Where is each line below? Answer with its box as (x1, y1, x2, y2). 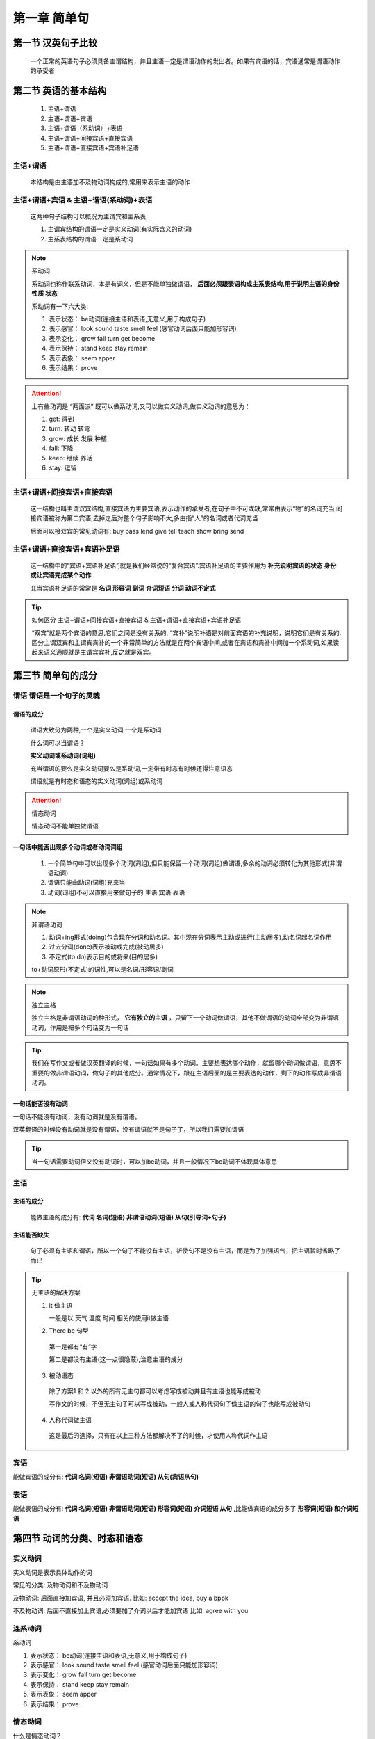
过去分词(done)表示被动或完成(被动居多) (49, 943, 164, 951)
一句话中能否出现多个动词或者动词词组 (12, 843, 123, 851)
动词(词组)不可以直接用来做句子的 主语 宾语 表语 (47, 888, 185, 897)
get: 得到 (49, 415, 74, 424)
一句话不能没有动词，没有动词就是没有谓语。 (12, 1112, 141, 1121)
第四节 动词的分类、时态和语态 (12, 1532, 143, 1544)
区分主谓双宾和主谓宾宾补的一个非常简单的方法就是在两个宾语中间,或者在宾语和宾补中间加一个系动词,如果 (31, 639, 333, 647)
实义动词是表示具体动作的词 (12, 1569, 92, 1576)
